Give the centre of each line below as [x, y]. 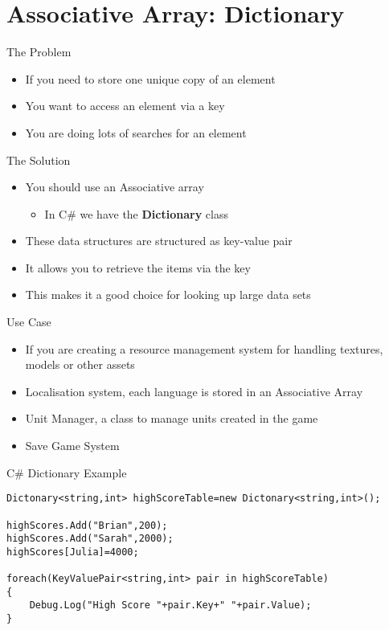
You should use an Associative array [115, 187]
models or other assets [80, 364]
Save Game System [72, 446]
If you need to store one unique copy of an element [150, 78]
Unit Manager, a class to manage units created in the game [172, 418]
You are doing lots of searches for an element [136, 132]
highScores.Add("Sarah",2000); [90, 539]
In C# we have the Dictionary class [136, 213]
